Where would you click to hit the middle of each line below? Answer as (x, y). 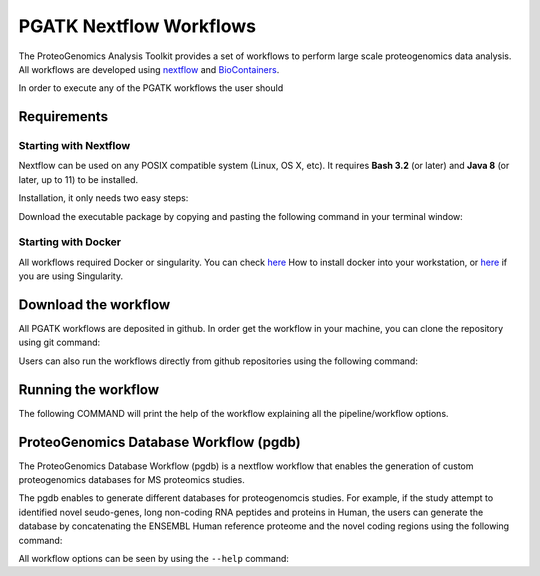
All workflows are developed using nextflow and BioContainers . (149, 69)
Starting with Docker (70, 242)
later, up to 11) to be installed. (78, 179)
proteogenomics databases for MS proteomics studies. (131, 480)
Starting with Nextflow (74, 146)
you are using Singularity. (71, 276)
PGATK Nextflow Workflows (137, 26)
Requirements (63, 116)
